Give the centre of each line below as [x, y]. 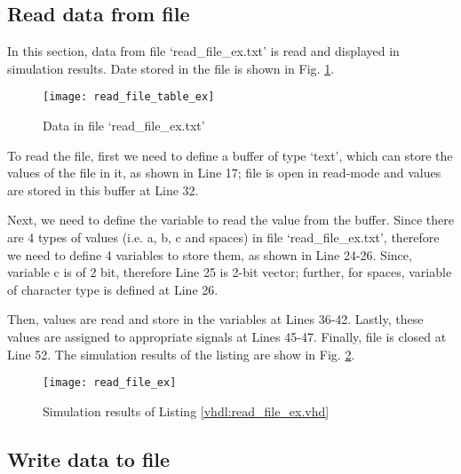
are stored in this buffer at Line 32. [103, 190]
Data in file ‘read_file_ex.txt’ [124, 126]
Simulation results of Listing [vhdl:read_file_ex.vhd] [186, 411]
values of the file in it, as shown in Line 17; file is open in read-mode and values [224, 173]
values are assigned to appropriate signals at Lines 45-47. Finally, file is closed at [227, 336]
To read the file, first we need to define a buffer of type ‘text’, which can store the [230, 155]
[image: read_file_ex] [110, 383]
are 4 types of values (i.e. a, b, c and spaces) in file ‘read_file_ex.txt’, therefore [223, 237]
